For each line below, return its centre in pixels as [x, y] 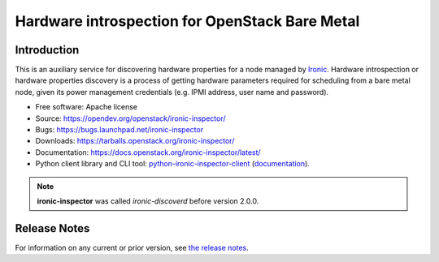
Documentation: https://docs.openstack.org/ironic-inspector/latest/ [148, 152]
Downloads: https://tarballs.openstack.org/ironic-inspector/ [135, 141]
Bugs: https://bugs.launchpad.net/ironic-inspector [119, 130]
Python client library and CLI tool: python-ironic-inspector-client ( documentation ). [173, 164]
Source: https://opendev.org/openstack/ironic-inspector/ [130, 118]
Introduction [47, 50]
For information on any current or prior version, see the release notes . [132, 247]
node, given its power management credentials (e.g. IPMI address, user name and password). [172, 92]
